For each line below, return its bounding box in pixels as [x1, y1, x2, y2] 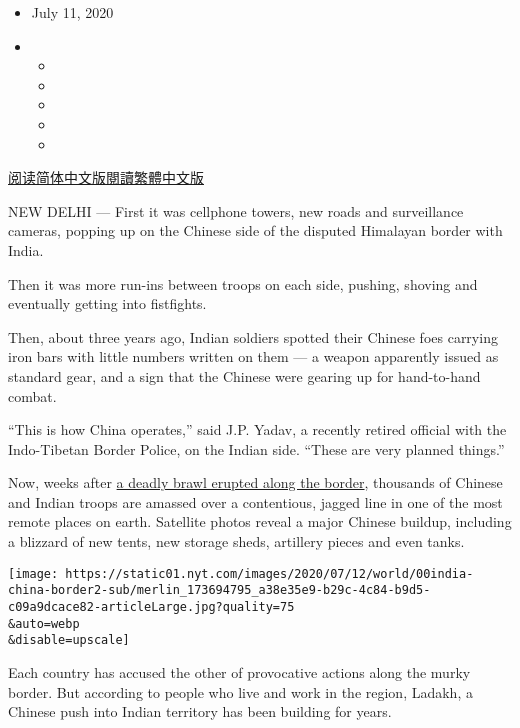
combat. [8, 385, 57, 406]
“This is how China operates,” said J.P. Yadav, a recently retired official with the [8, 419, 507, 440]
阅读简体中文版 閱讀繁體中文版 [8, 167, 204, 188]
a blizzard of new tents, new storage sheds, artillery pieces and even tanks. [8, 531, 465, 552]
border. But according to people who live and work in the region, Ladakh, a [8, 681, 473, 702]
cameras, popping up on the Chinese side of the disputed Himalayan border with [8, 220, 503, 241]
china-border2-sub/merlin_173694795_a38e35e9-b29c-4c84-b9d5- [8, 583, 431, 598]
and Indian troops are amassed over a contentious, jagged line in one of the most [8, 491, 503, 512]
